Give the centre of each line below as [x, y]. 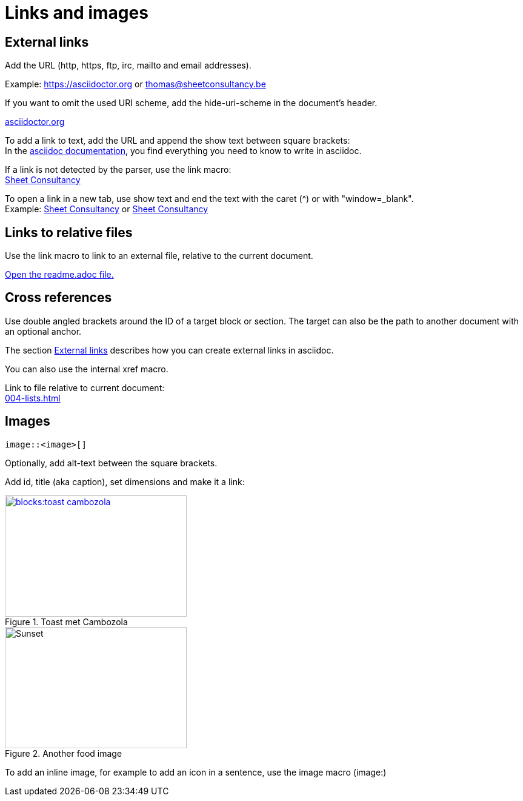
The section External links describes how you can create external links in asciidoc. [169, 350]
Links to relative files [69, 232]
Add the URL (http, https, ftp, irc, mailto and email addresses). [128, 65]
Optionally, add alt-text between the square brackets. [111, 463]
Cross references [58, 298]
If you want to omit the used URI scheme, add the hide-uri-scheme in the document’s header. [191, 103]
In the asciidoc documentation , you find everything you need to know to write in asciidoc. [183, 151]
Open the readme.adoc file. [59, 275]
